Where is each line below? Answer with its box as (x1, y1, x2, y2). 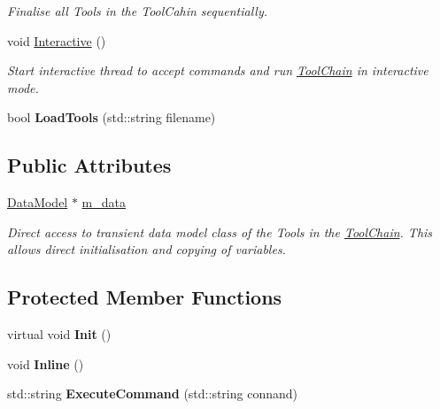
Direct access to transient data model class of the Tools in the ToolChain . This (7, 222, 433, 241)
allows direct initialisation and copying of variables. (7, 240, 286, 259)
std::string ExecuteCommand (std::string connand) (7, 384, 297, 403)
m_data (81, 193, 127, 212)
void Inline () (7, 354, 84, 373)
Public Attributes (7, 151, 172, 179)
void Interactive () (7, 31, 106, 50)
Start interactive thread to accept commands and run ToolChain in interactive (7, 61, 428, 80)
